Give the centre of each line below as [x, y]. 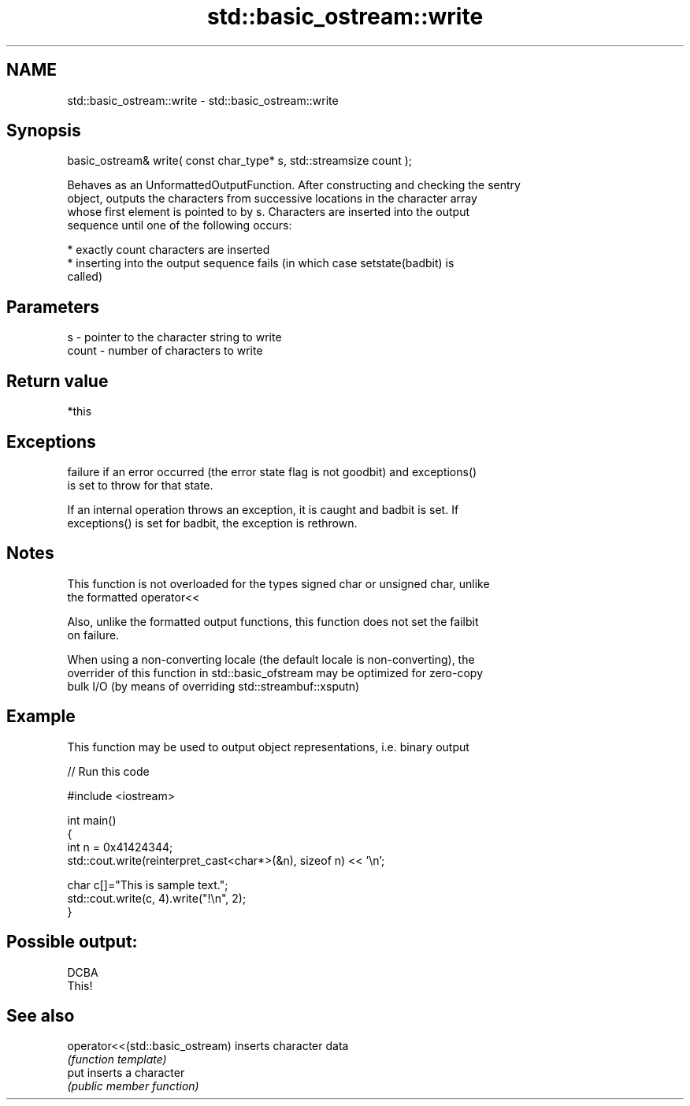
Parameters [53, 307]
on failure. [93, 635]
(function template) [117, 1059]
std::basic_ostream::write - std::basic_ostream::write [203, 100]
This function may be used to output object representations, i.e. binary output [268, 747]
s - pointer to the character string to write [174, 337]
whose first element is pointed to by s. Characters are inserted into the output [268, 212]
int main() [92, 820]
